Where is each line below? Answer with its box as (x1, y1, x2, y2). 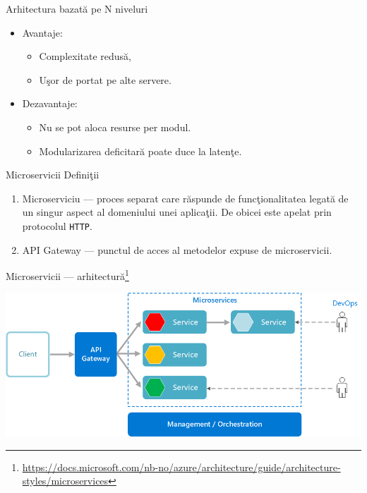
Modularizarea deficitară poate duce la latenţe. (39, 143, 242, 158)
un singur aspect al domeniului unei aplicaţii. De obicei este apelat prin (22, 205, 332, 219)
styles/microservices (22, 473, 109, 488)
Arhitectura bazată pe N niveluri (6, 1, 148, 16)
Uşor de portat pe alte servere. (39, 72, 172, 87)
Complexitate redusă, (39, 49, 131, 63)
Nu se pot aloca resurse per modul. (39, 119, 191, 134)
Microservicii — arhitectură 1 (6, 267, 129, 283)
